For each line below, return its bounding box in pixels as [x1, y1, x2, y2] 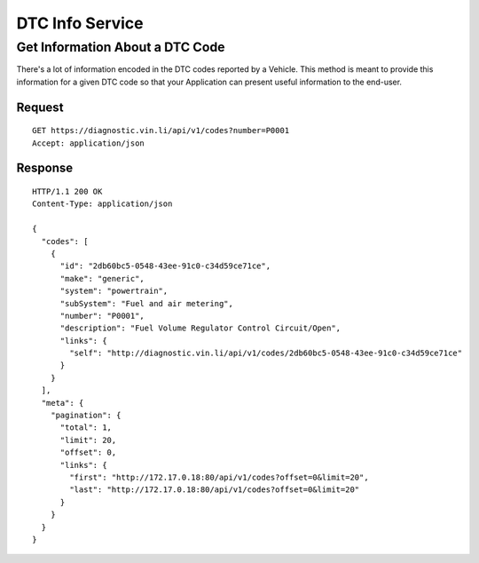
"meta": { [41, 398, 84, 408]
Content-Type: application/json [32, 199, 173, 209]
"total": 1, [59, 423, 113, 432]
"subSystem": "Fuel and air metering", [59, 298, 234, 308]
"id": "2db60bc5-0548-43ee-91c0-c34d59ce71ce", [59, 261, 271, 271]
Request [16, 99, 64, 115]
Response [16, 161, 74, 176]
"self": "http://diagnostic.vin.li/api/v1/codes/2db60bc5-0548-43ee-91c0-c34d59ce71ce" [69, 348, 463, 359]
